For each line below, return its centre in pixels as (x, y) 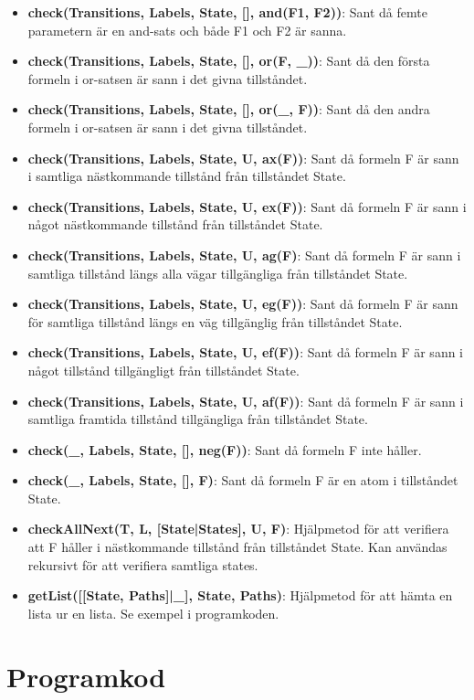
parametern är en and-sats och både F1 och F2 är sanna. (187, 30)
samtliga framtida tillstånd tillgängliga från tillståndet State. (198, 419)
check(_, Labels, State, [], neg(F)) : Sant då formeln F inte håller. (225, 449)
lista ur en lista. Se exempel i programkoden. (153, 613)
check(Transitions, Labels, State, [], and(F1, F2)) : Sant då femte (227, 12)
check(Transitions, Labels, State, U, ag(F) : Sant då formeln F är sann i (244, 255)
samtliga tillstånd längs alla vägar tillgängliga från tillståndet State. (218, 273)
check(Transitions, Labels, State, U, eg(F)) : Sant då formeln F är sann (243, 304)
